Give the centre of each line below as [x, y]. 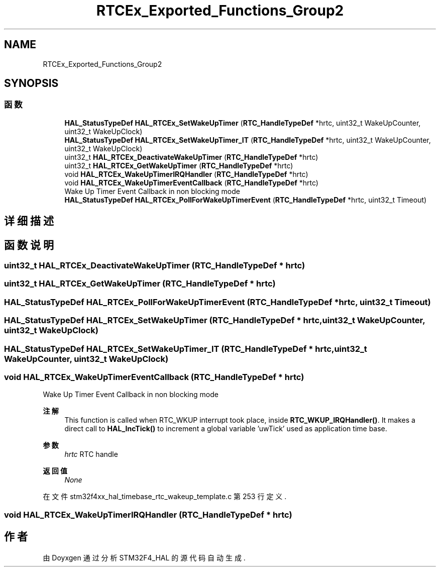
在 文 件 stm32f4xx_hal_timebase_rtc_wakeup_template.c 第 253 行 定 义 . [165, 497]
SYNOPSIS [31, 83]
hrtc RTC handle [91, 454]
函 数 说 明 [29, 245]
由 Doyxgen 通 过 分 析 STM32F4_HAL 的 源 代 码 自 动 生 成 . [144, 557]
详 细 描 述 [29, 221]
